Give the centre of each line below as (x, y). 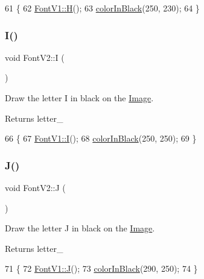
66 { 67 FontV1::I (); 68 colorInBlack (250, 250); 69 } (101, 138)
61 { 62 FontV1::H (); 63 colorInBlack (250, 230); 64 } (102, 8)
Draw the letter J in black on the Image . (80, 228)
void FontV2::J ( (35, 187)
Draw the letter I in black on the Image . (79, 98)
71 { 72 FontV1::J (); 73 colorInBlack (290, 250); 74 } (101, 268)
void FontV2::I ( (35, 57)
